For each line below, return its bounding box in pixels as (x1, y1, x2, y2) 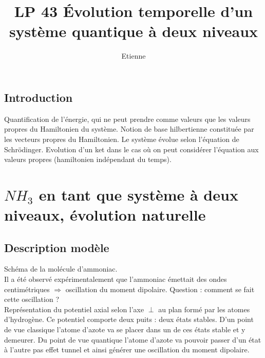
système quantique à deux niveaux (9, 21, 258, 42)
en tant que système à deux (39, 184, 238, 205)
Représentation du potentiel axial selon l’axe (4, 303, 144, 314)
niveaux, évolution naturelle (4, 204, 206, 225)
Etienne (121, 50, 146, 61)
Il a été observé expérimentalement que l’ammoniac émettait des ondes (4, 274, 227, 284)
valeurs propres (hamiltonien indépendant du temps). (4, 154, 172, 165)
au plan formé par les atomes (158, 303, 250, 314)
